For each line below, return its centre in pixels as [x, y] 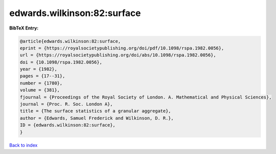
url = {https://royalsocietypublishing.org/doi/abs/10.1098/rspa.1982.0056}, [118, 55]
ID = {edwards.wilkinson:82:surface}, [68, 125]
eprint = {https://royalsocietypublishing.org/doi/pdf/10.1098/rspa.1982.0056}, [122, 48]
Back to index [23, 145]
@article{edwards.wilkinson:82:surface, [70, 41]
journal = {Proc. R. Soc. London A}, [66, 104]
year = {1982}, [38, 69]
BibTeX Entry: [24, 28]
